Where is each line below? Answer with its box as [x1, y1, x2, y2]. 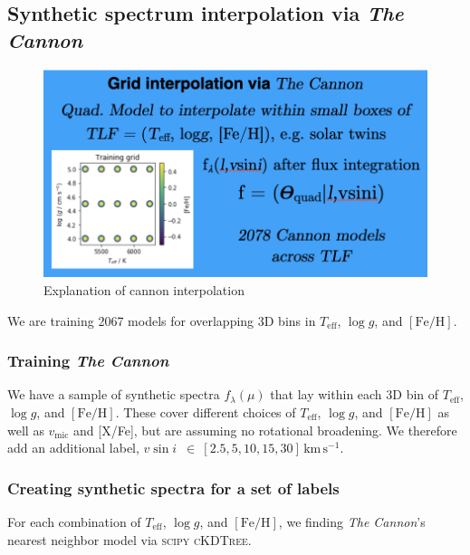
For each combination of [7, 512, 141, 531]
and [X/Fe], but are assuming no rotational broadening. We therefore [73, 420, 457, 439]
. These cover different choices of [115, 403, 296, 422]
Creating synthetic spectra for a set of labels [7, 476, 340, 499]
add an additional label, [7, 438, 139, 457]
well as [7, 420, 44, 439]
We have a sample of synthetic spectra [7, 385, 220, 404]
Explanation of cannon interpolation [43, 281, 245, 300]
